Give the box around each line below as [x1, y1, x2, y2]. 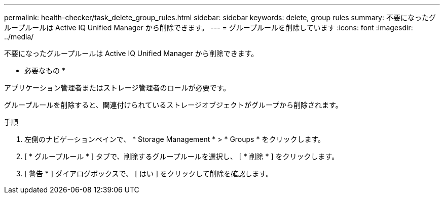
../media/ [4, 32, 34, 41]
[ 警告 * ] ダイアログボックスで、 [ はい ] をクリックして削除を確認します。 [24, 169, 273, 178]
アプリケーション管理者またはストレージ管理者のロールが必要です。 [4, 83, 231, 92]
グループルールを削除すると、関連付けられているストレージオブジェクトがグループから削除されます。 [4, 101, 343, 109]
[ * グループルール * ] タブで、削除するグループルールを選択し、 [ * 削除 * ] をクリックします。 [24, 152, 339, 161]
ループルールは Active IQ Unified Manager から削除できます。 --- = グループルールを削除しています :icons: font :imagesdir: [4, 23, 413, 32]
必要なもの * [24, 66, 65, 75]
